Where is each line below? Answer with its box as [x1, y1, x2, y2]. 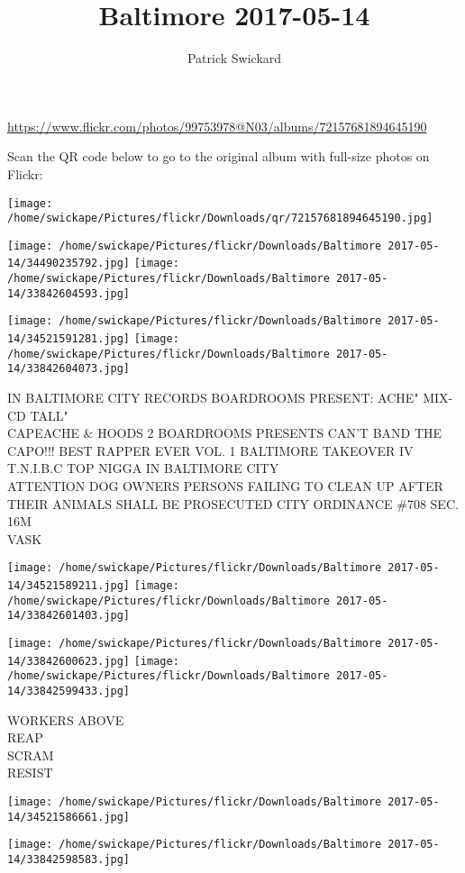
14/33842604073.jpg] [7, 362, 131, 376]
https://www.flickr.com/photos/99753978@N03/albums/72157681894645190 [7, 116, 427, 135]
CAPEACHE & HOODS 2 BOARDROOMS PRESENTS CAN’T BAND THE [7, 423, 442, 442]
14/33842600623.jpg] [7, 654, 131, 668]
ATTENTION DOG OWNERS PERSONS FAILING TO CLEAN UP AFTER [7, 477, 443, 496]
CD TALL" [7, 405, 68, 424]
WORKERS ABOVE [7, 710, 124, 729]
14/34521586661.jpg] [7, 810, 131, 823]
